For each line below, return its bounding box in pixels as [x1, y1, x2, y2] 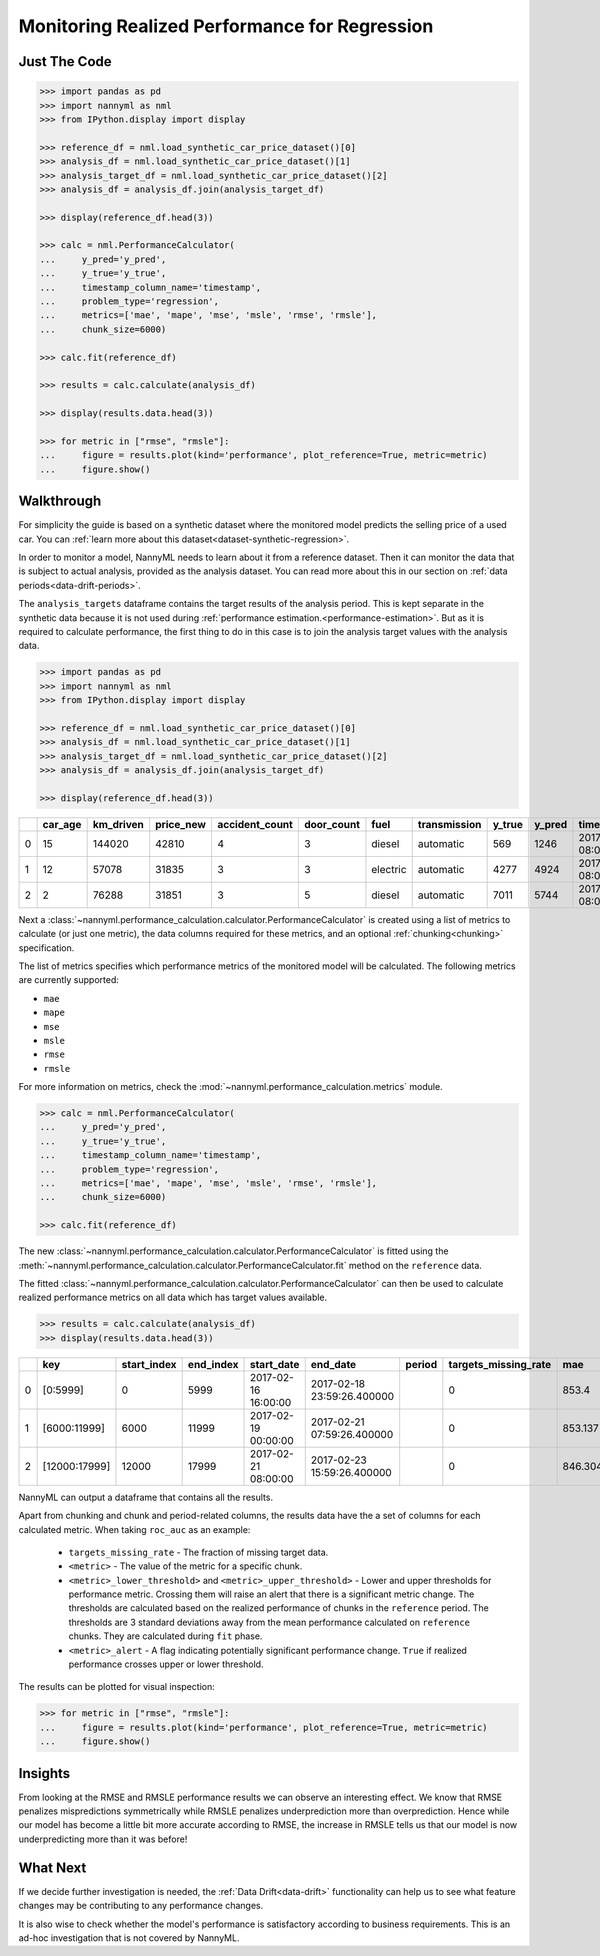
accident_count [216, 817, 294, 831]
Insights [18, 1765, 71, 1782]
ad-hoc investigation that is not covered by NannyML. [18, 1931, 240, 1944]
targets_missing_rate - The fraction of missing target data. [68, 1546, 329, 1558]
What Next [18, 1859, 87, 1876]
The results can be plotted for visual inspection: [18, 1681, 215, 1693]
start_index [121, 1357, 177, 1371]
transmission [417, 817, 482, 831]
